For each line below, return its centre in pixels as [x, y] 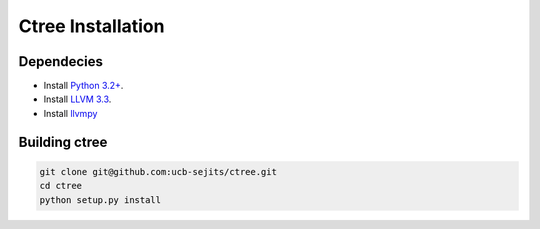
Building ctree [63, 141]
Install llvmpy [70, 113]
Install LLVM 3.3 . [77, 99]
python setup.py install [100, 199]
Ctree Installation [91, 26]
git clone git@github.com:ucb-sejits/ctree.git [158, 171]
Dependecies [61, 61]
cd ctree [61, 186]
